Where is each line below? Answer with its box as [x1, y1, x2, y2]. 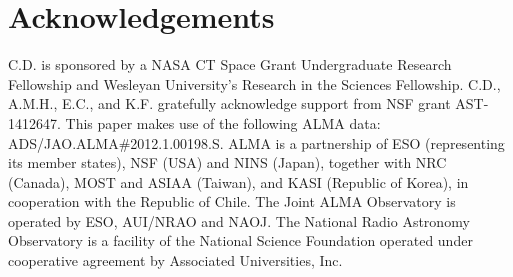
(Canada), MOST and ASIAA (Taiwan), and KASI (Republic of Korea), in [8, 171, 469, 192]
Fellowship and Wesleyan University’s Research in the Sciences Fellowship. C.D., [8, 73, 501, 94]
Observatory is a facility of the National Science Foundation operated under [8, 230, 473, 251]
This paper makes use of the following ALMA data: [65, 112, 381, 133]
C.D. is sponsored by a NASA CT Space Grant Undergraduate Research [8, 54, 452, 75]
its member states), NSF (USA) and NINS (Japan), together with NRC [8, 152, 447, 173]
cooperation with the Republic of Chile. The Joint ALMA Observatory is [8, 191, 456, 212]
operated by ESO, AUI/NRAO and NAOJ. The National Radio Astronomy [8, 210, 470, 231]
